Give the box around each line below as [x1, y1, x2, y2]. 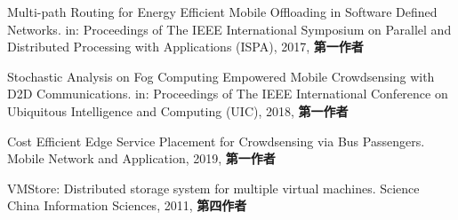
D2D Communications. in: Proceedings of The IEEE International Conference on [7, 84, 448, 103]
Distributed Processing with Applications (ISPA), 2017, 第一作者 [7, 37, 364, 56]
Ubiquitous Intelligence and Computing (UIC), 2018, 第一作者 [7, 101, 349, 120]
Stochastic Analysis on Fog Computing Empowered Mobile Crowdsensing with [7, 67, 435, 85]
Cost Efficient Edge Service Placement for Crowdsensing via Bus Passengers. [7, 131, 425, 150]
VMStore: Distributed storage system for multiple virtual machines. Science [7, 178, 420, 197]
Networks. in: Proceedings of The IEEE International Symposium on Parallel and [7, 20, 452, 38]
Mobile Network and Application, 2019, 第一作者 [7, 149, 276, 168]
